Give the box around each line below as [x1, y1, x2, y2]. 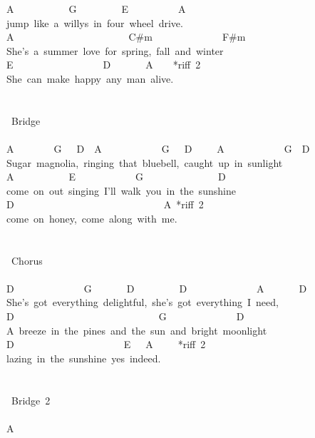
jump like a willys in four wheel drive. [6, 15, 183, 30]
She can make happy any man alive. [6, 71, 174, 86]
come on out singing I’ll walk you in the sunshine [6, 183, 236, 198]
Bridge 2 [11, 392, 51, 407]
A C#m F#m [6, 29, 246, 44]
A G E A [6, 1, 186, 16]
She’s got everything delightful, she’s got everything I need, [6, 295, 279, 310]
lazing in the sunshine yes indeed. [6, 350, 161, 365]
